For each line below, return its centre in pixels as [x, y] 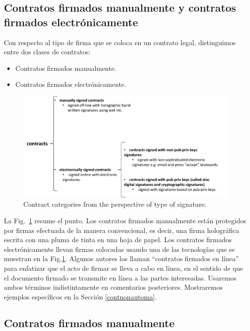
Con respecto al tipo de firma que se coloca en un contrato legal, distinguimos [120, 42]
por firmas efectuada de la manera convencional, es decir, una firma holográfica [122, 230]
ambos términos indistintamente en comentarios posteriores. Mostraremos [113, 287]
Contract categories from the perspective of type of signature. [115, 204]
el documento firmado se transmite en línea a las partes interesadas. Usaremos [120, 277]
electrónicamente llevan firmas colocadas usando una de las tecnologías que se [119, 249]
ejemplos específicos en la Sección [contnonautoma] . [80, 296]
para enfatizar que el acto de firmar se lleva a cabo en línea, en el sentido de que [124, 268]
